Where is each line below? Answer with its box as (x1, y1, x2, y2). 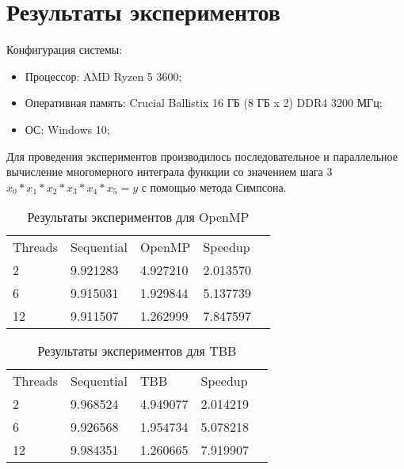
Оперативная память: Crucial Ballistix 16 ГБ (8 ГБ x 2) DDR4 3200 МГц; (25, 94, 383, 111)
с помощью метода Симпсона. (141, 178, 287, 195)
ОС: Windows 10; (25, 120, 110, 137)
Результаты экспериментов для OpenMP (27, 208, 250, 227)
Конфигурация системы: (6, 41, 123, 58)
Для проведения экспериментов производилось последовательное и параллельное (6, 147, 398, 164)
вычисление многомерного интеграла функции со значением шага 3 (6, 163, 333, 180)
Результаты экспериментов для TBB (37, 341, 237, 360)
